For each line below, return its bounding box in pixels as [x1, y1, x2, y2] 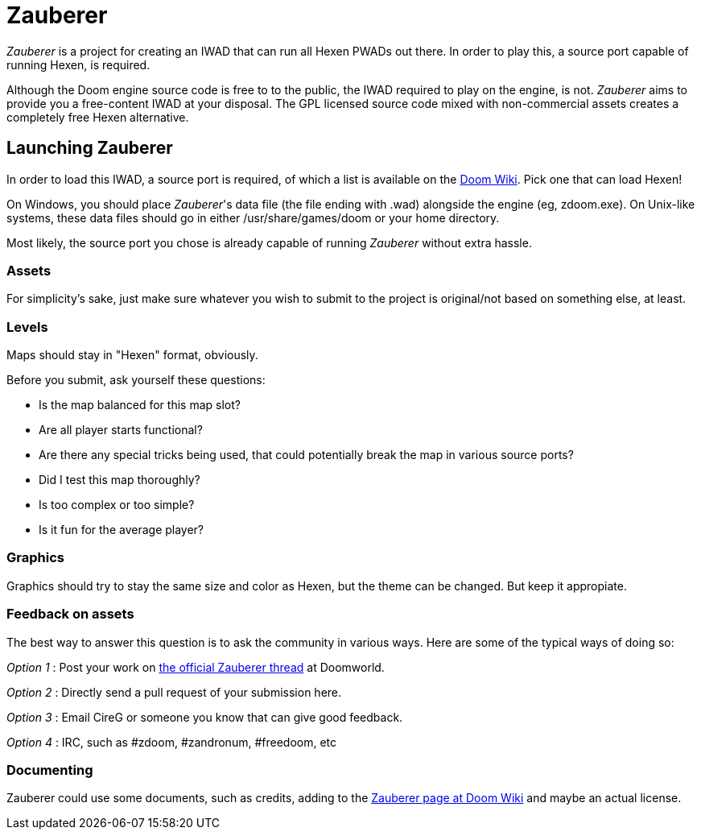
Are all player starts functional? [39, 423, 203, 437]
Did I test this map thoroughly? [39, 473, 200, 487]
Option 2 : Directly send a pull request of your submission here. [6, 685, 342, 699]
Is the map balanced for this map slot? [39, 398, 241, 412]
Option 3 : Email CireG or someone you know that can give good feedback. [6, 710, 403, 724]
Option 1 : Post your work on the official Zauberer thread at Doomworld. [6, 660, 385, 674]
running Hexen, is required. [6, 57, 151, 72]
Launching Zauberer [6, 138, 173, 159]
